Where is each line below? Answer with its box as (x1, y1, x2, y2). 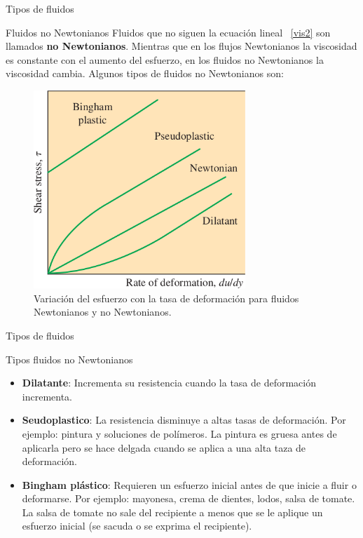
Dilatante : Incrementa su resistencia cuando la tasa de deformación (22, 375, 317, 390)
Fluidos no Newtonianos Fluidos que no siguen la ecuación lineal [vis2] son (6, 25, 331, 39)
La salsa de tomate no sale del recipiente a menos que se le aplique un (22, 504, 323, 519)
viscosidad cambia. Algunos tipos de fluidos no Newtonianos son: (6, 66, 284, 81)
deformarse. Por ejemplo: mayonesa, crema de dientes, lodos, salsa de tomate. (22, 491, 355, 506)
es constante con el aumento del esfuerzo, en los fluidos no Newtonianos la (6, 52, 324, 67)
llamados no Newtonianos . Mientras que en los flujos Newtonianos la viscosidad (6, 39, 357, 53)
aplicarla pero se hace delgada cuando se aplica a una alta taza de (22, 440, 306, 455)
